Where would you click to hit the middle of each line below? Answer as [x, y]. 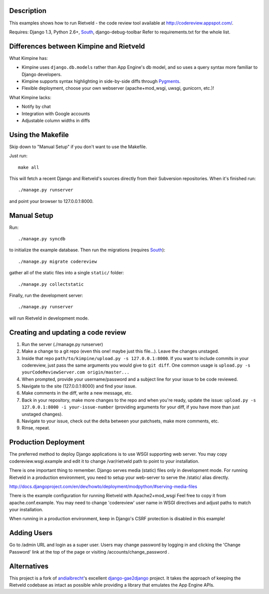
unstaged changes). [42, 414]
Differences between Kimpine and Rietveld [77, 46]
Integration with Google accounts [56, 113]
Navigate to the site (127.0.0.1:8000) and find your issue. [79, 386]
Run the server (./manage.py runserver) [62, 344]
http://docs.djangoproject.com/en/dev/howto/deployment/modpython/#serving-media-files [103, 486]
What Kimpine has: [29, 58]
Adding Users [31, 533]
